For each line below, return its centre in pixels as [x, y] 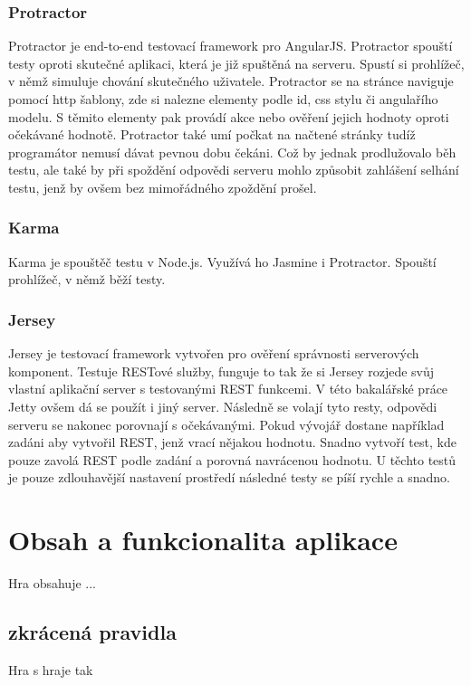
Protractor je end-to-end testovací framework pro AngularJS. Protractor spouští [231, 46]
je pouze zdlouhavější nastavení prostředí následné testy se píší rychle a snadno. [229, 477]
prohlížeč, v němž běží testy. [87, 279]
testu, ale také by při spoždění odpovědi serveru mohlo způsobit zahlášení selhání [234, 170]
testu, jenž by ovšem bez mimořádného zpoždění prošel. [163, 187]
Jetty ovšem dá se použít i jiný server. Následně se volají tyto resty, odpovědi [223, 406]
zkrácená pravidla [92, 632]
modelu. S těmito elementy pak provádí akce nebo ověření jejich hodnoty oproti [229, 116]
